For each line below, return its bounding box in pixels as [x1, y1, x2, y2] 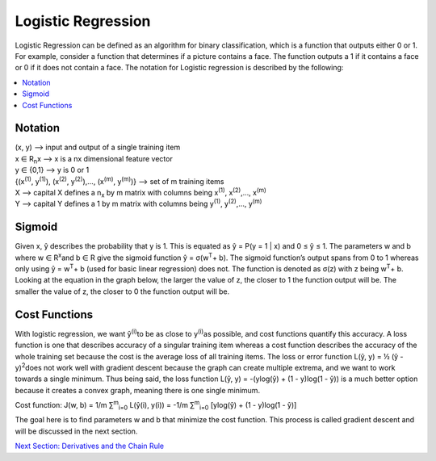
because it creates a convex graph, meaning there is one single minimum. [15, 385, 261, 395]
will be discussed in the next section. [15, 426, 138, 436]
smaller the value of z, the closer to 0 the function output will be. [15, 287, 230, 296]
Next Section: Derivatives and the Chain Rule [15, 441, 165, 451]
